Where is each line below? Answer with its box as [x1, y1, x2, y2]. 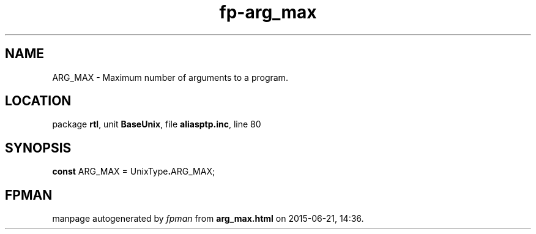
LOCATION [5, 93, 72, 109]
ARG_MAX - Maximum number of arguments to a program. [52, 72, 288, 83]
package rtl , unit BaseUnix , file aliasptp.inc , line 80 [52, 119, 261, 130]
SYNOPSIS [5, 140, 72, 156]
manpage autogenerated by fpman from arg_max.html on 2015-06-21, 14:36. [52, 213, 364, 224]
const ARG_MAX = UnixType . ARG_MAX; [52, 166, 215, 177]
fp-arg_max [219, 2, 317, 23]
